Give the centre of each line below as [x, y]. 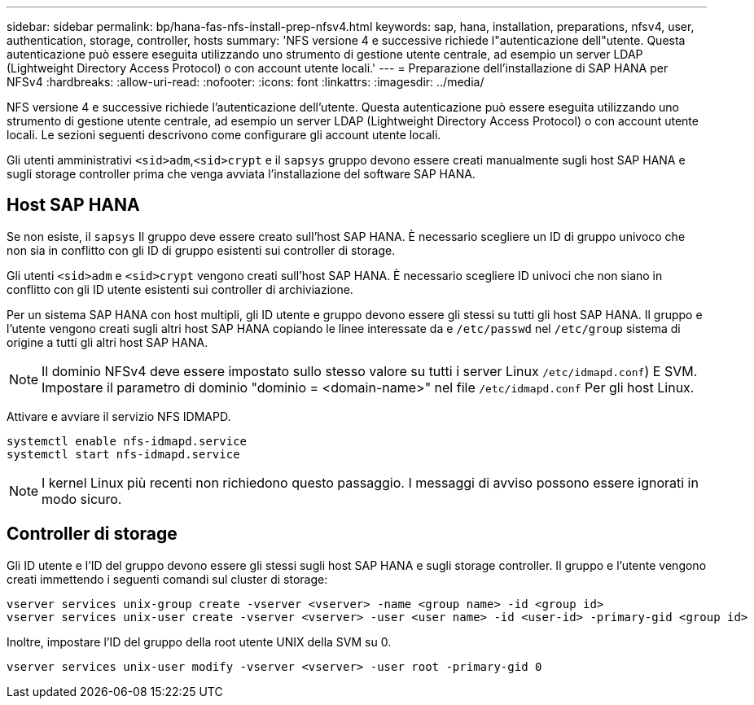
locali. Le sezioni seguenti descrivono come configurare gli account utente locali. [224, 135]
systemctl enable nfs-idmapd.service [127, 441]
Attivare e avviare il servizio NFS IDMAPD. [119, 416]
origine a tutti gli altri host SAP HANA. [107, 342]
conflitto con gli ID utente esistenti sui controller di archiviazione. [180, 289]
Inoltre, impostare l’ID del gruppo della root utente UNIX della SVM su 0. [199, 642]
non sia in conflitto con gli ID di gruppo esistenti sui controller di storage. [201, 250]
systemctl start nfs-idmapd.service [123, 454]
